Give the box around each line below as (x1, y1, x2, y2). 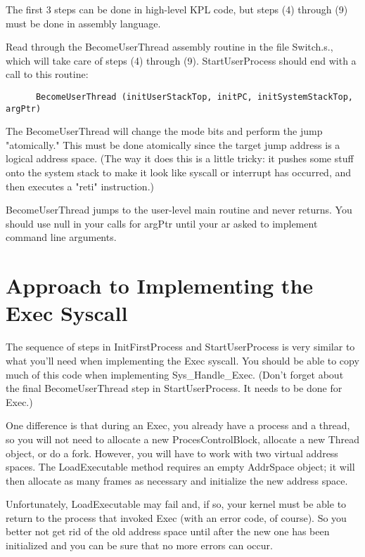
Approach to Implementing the (6, 271, 314, 300)
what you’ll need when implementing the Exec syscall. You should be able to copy (6, 353, 359, 367)
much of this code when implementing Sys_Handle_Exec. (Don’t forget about (6, 367, 344, 381)
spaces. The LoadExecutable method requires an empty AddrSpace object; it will (6, 459, 355, 474)
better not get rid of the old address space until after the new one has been (6, 524, 330, 539)
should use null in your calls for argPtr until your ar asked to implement (6, 216, 318, 230)
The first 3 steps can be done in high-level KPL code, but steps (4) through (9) (6, 2, 348, 16)
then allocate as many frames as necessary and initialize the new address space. (6, 473, 348, 487)
